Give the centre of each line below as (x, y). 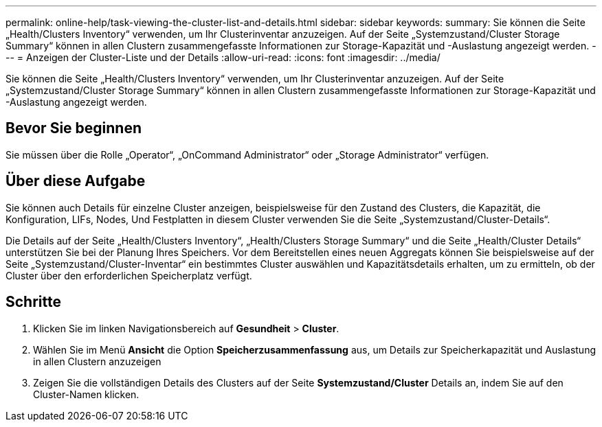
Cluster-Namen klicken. (86, 394)
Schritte (33, 302)
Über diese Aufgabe (76, 181)
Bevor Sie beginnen (74, 128)
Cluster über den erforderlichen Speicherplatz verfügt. (129, 275)
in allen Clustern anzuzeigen (97, 361)
